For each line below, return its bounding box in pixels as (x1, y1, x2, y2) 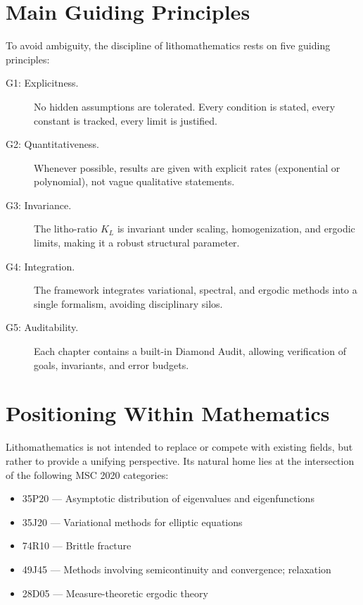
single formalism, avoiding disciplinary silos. (34, 296, 223, 311)
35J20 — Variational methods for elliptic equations (22, 514, 243, 529)
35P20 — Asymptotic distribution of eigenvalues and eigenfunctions (22, 491, 314, 506)
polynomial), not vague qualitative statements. (34, 174, 235, 189)
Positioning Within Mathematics (6, 399, 330, 428)
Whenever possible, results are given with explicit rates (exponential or (34, 160, 340, 175)
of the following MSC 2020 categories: (6, 467, 169, 482)
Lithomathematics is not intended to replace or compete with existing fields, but (6, 439, 353, 454)
